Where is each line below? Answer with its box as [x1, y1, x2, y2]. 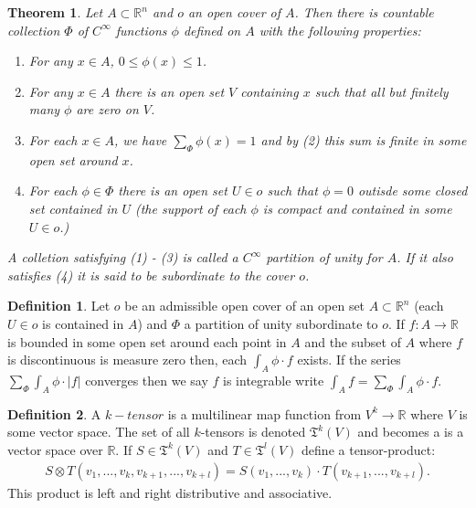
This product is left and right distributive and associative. [7, 482, 333, 502]
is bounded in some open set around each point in [7, 332, 287, 351]
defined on [183, 20, 241, 39]
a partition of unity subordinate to [184, 313, 378, 333]
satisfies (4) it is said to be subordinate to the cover [7, 265, 295, 284]
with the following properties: [259, 20, 421, 39]
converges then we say [85, 370, 208, 389]
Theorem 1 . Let [7, 3, 103, 21]
